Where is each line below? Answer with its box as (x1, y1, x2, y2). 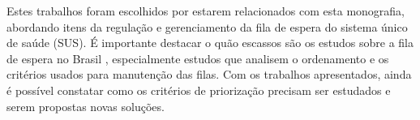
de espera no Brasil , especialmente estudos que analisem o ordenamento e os (6, 49, 389, 66)
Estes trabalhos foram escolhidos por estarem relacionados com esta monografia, (6, 2, 405, 19)
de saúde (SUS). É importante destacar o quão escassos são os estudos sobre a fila (6, 34, 414, 51)
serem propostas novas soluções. (6, 97, 165, 114)
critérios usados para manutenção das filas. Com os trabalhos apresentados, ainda (6, 66, 412, 83)
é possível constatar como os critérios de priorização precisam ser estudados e (6, 81, 391, 98)
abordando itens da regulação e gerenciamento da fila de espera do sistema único (6, 18, 408, 35)
